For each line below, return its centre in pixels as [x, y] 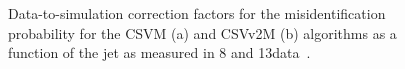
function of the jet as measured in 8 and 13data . [159, 52]
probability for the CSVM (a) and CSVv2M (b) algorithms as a [202, 32]
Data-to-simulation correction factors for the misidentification [197, 13]
